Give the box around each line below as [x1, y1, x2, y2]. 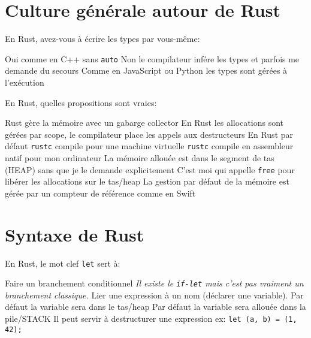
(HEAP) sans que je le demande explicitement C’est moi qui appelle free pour [5, 163, 295, 176]
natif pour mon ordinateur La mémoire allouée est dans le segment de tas [5, 152, 274, 164]
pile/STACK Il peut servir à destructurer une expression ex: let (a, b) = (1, [5, 312, 297, 325]
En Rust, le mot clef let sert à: [5, 256, 120, 269]
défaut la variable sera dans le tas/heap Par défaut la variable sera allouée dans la [5, 300, 306, 313]
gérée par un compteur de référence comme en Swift [5, 186, 196, 199]
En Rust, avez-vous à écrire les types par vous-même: [5, 32, 200, 45]
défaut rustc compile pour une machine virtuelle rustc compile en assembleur [5, 140, 294, 152]
